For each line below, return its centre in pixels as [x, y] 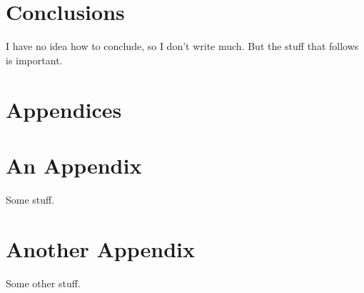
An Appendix [74, 165]
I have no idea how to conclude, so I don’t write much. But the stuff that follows [182, 46]
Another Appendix [100, 248]
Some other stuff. [43, 283]
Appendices [64, 109]
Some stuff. [30, 199]
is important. [34, 60]
